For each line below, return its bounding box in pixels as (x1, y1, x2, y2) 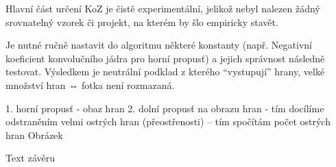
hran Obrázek (5, 127, 63, 142)
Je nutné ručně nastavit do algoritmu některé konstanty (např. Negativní (5, 38, 312, 52)
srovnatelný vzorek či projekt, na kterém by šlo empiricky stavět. (5, 14, 278, 29)
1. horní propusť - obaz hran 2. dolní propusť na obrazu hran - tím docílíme (5, 101, 324, 115)
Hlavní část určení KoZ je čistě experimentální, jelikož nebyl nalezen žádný (5, 1, 320, 15)
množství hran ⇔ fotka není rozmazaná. (5, 77, 175, 92)
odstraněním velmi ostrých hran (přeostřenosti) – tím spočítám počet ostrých (5, 114, 331, 129)
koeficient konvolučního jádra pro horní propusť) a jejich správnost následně (5, 51, 325, 65)
